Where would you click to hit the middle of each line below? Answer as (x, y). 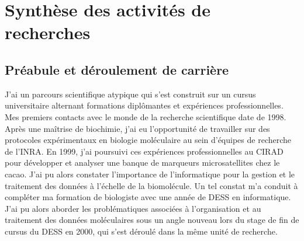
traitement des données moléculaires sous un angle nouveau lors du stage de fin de (152, 220)
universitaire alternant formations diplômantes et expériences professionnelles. (144, 105)
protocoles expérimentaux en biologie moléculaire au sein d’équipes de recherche (148, 140)
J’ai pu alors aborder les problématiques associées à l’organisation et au (133, 208)
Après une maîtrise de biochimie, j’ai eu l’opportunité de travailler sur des (137, 128)
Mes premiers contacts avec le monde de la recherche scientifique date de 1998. (146, 116)
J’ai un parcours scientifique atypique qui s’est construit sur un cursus (130, 94)
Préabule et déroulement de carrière (117, 69)
